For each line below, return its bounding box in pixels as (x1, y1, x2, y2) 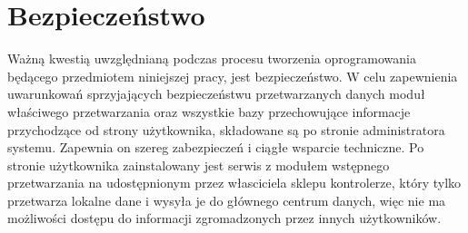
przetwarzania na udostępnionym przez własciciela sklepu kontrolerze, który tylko (7, 173, 462, 192)
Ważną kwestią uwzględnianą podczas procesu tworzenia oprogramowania (7, 49, 416, 68)
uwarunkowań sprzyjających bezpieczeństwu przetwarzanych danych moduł (7, 84, 425, 103)
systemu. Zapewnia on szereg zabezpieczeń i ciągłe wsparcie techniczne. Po (7, 138, 424, 157)
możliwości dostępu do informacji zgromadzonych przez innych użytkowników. (7, 209, 442, 228)
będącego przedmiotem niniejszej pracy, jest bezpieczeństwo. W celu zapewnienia (7, 66, 458, 85)
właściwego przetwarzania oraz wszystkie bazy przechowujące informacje (7, 102, 411, 121)
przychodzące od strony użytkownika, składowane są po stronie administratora (7, 120, 445, 139)
